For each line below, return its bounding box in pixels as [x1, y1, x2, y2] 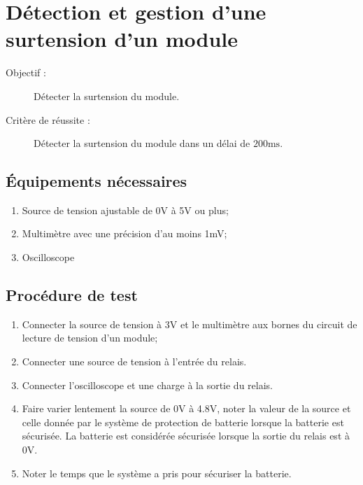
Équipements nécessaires [6, 170, 187, 192]
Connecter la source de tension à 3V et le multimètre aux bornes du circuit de [22, 316, 357, 331]
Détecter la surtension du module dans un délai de [34, 136, 250, 150]
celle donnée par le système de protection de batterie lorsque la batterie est [22, 414, 344, 429]
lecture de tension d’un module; [22, 330, 158, 345]
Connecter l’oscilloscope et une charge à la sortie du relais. [22, 377, 273, 392]
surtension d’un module [6, 24, 239, 53]
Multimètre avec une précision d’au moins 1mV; [22, 226, 227, 241]
